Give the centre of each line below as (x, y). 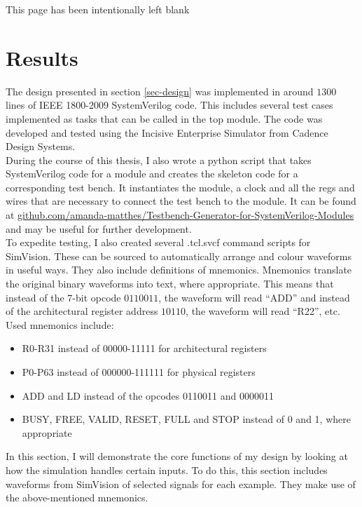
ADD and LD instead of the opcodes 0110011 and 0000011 (148, 395)
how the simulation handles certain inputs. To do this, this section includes (167, 469)
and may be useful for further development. (99, 228)
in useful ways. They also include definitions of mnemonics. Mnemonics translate (179, 270)
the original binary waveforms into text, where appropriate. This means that (170, 284)
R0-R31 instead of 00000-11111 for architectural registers (144, 348)
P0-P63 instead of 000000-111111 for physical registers (139, 372)
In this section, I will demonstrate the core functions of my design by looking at (177, 456)
